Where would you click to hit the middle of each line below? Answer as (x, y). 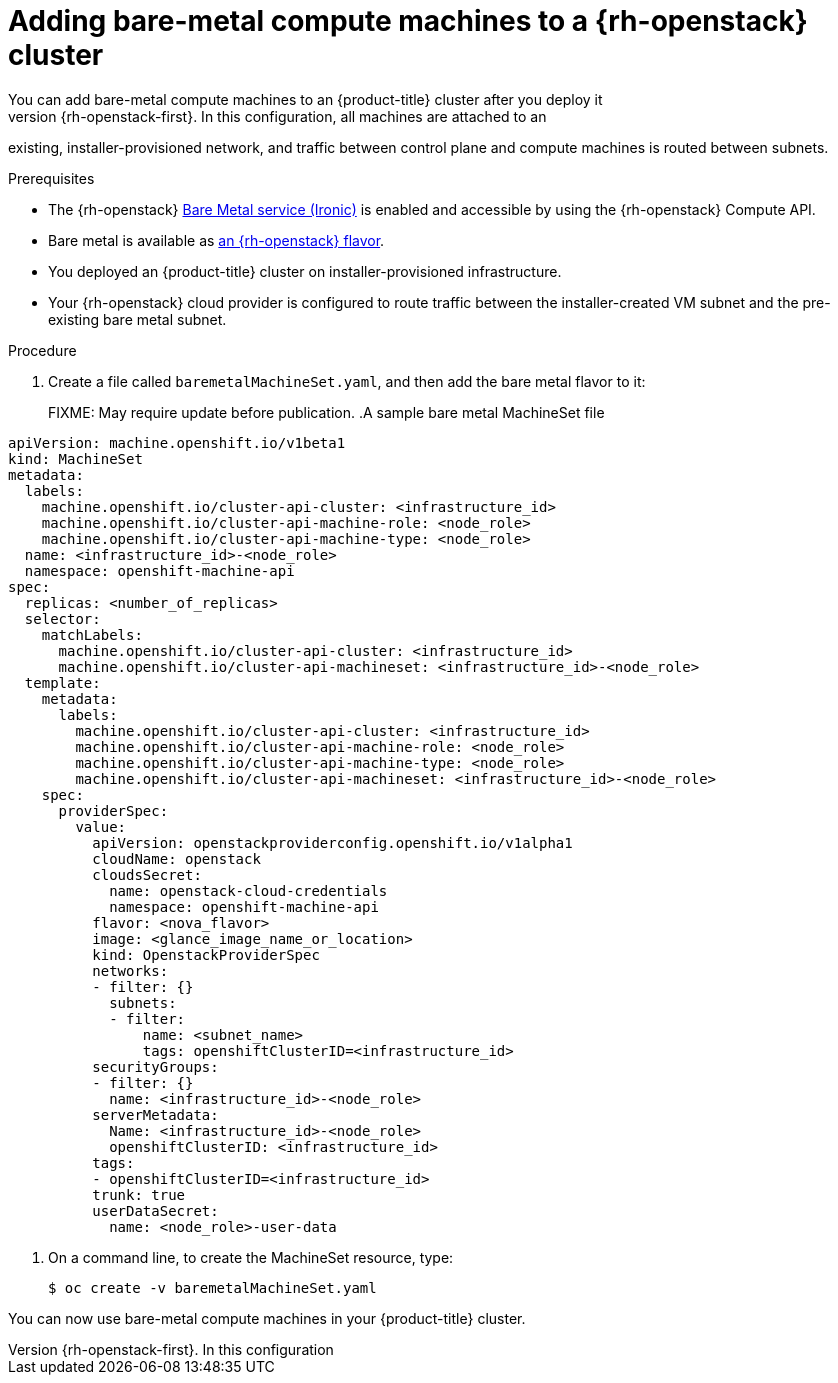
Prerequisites (51, 178)
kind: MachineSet (75, 458)
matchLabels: (92, 634)
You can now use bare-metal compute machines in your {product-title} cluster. (267, 1318)
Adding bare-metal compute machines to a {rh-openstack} (408, 21)
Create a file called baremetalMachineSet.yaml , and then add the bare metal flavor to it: (347, 381)
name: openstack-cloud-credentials (248, 890)
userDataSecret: (155, 1210)
